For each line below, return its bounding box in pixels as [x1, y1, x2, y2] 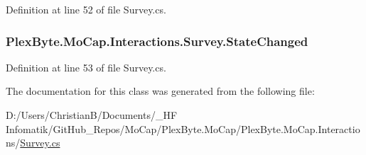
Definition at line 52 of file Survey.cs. [6, 2, 166, 16]
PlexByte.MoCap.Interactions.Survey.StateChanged [6, 32, 308, 50]
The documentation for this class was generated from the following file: [6, 84, 315, 98]
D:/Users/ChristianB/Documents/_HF [6, 108, 178, 122]
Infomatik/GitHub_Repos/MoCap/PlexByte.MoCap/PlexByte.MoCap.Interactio [6, 121, 360, 136]
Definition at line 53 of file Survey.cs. [6, 59, 166, 74]
